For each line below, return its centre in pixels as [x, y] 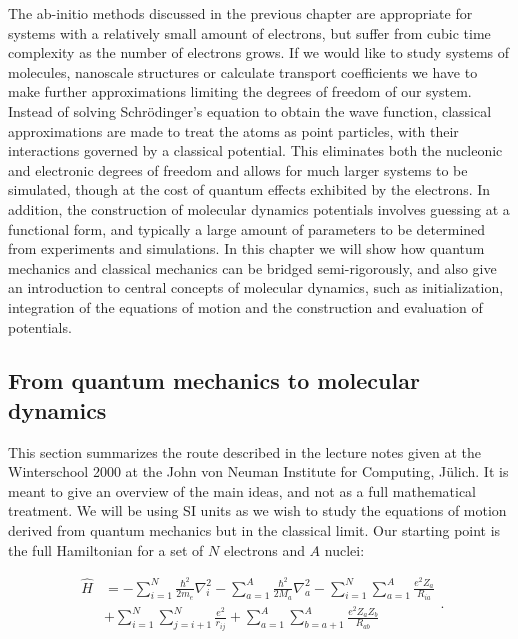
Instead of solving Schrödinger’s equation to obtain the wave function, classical [250, 110]
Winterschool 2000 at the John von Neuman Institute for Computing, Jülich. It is [258, 471]
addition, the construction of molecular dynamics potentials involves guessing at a [259, 208]
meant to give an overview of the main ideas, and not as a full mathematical [242, 490]
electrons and [264, 549]
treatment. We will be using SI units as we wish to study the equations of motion [257, 510]
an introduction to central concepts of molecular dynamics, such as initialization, [256, 287]
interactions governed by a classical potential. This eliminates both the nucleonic [255, 150]
